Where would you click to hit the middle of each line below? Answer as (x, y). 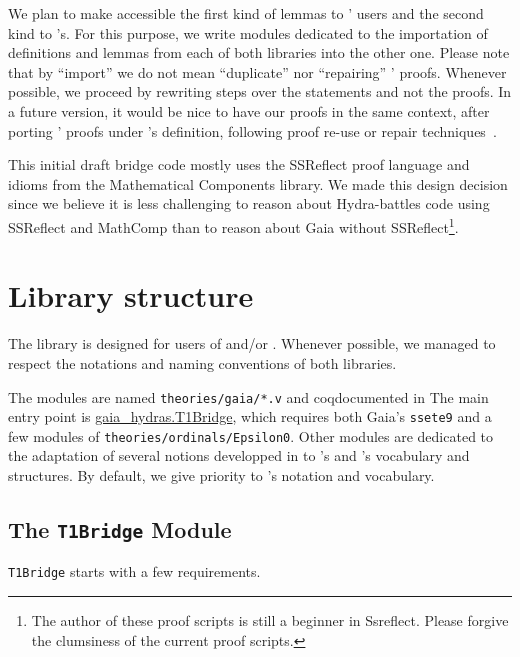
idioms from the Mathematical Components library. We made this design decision (258, 183)
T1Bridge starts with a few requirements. (134, 571)
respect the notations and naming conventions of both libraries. (202, 362)
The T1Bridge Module (120, 529)
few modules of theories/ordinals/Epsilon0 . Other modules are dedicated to (251, 435)
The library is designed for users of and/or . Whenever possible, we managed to (252, 343)
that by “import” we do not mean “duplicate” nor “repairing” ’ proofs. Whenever (257, 71)
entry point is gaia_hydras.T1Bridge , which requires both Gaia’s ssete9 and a (250, 416)
